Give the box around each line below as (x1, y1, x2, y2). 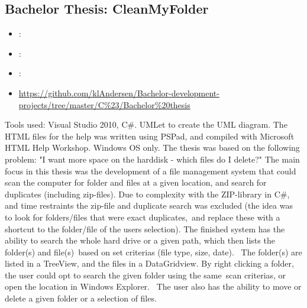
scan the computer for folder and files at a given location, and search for (5, 176, 267, 189)
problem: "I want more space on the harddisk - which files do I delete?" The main (5, 153, 300, 165)
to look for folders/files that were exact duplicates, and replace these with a (5, 210, 280, 223)
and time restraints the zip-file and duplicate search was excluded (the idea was (5, 199, 293, 212)
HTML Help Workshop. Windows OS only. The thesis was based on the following (5, 141, 300, 154)
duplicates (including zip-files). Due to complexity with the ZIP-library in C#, (5, 187, 290, 200)
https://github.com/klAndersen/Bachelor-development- (18, 86, 219, 99)
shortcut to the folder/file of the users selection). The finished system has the (5, 222, 285, 235)
